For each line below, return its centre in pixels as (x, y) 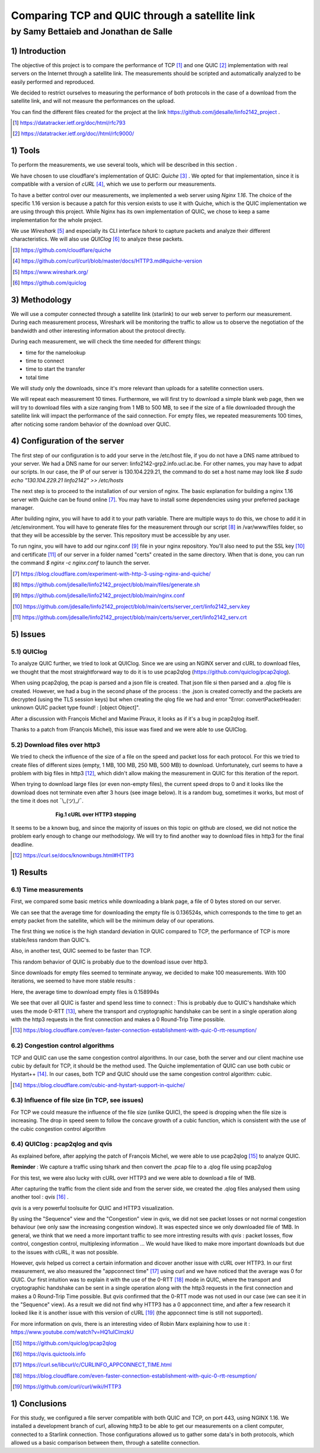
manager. (23, 507)
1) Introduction (39, 51)
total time (37, 377)
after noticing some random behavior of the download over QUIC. (91, 424)
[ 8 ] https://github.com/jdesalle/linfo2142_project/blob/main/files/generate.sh (106, 585)
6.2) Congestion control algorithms (63, 1045)
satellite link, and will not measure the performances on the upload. (93, 101)
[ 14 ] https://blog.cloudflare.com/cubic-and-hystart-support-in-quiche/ (99, 1085)
